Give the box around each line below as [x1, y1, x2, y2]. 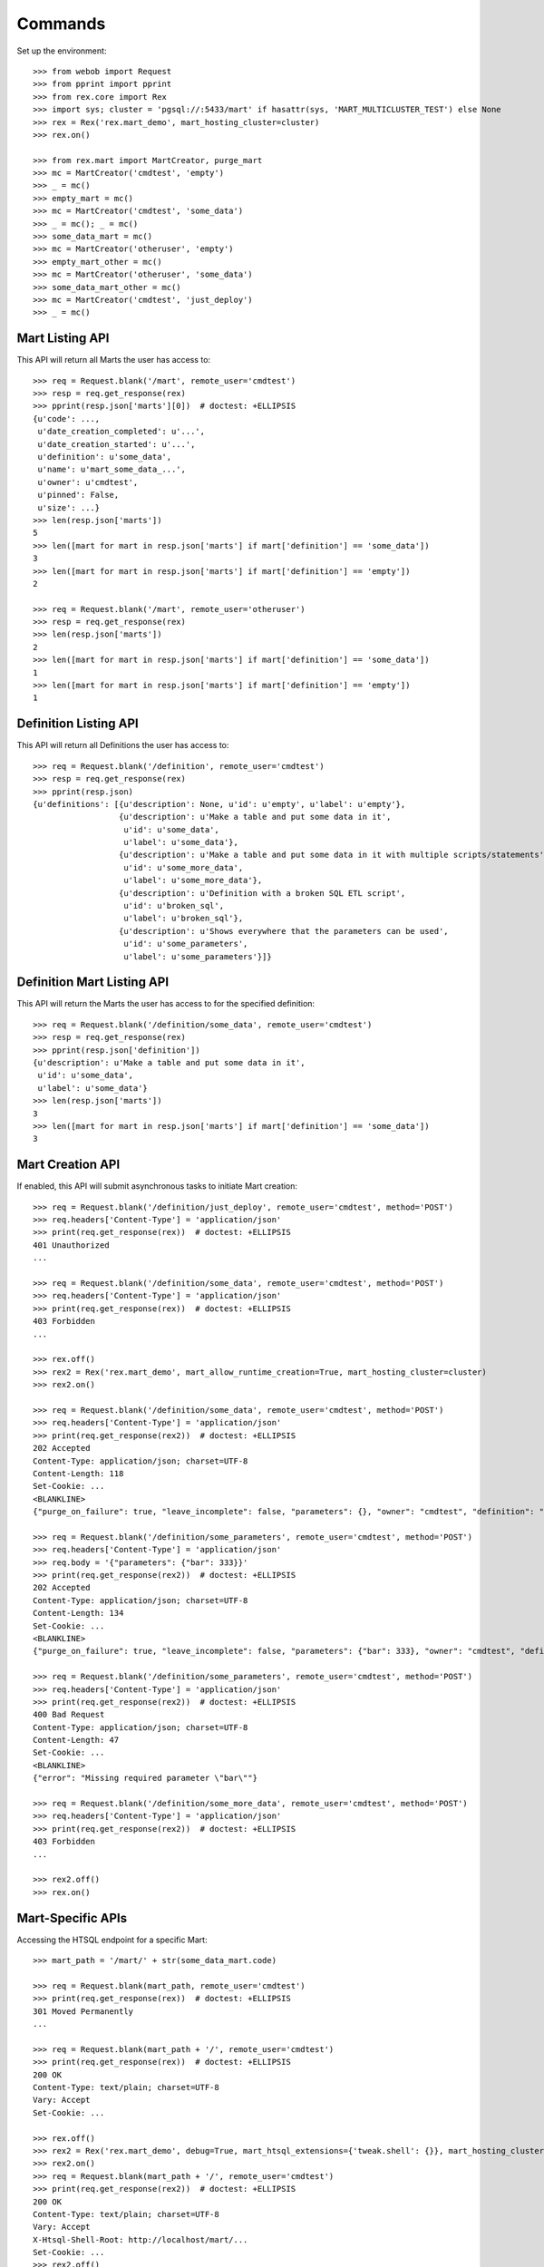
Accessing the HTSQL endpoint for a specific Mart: [16, 1934, 208, 1945]
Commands [16, 14, 106, 34]
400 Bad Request [33, 1709, 105, 1720]
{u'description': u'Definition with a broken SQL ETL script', [118, 888, 406, 898]
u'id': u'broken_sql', [123, 900, 225, 911]
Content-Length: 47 [33, 1735, 120, 1746]
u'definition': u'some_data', [37, 452, 172, 462]
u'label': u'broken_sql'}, [123, 913, 244, 924]
